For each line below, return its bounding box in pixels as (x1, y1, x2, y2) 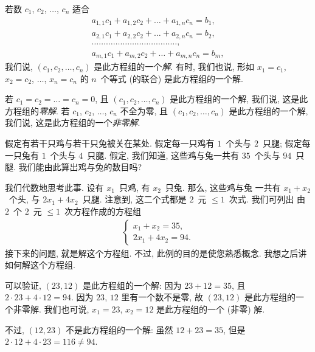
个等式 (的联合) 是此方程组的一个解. (100, 72, 243, 85)
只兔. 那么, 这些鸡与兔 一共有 (165, 181, 281, 193)
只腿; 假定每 (262, 137, 311, 150)
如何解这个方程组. (5, 258, 75, 271)
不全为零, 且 (120, 104, 168, 117)
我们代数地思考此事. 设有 (5, 181, 104, 193)
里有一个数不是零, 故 (121, 291, 203, 303)
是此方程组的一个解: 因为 (82, 278, 182, 291)
